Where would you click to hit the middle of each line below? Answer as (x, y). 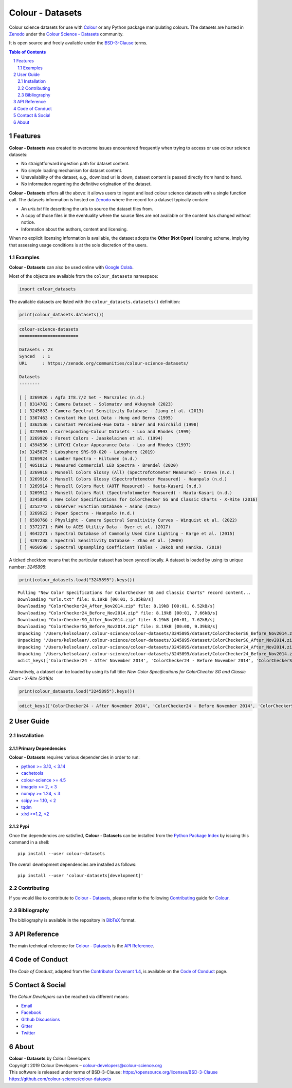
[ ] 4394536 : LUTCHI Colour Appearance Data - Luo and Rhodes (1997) (105, 445)
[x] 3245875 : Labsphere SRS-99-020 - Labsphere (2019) (87, 452)
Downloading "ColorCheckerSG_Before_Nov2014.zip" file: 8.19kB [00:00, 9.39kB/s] (118, 627)
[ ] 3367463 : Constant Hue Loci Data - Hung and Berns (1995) (96, 418)
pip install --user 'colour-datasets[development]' (81, 876)
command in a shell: (29, 842)
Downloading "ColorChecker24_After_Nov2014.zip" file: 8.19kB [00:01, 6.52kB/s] (117, 606)
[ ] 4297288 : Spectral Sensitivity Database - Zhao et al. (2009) (101, 540)
